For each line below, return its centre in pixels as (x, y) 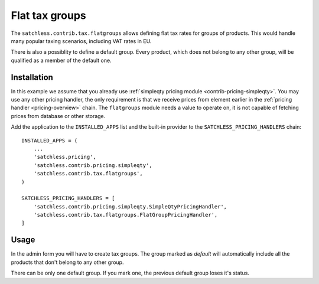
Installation (32, 77)
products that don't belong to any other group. (67, 262)
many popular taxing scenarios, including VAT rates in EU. (81, 41)
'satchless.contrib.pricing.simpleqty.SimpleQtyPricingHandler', (130, 206)
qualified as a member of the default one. (61, 60)
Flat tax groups (49, 15)
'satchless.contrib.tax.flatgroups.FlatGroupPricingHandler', (126, 215)
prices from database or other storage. (58, 116)
